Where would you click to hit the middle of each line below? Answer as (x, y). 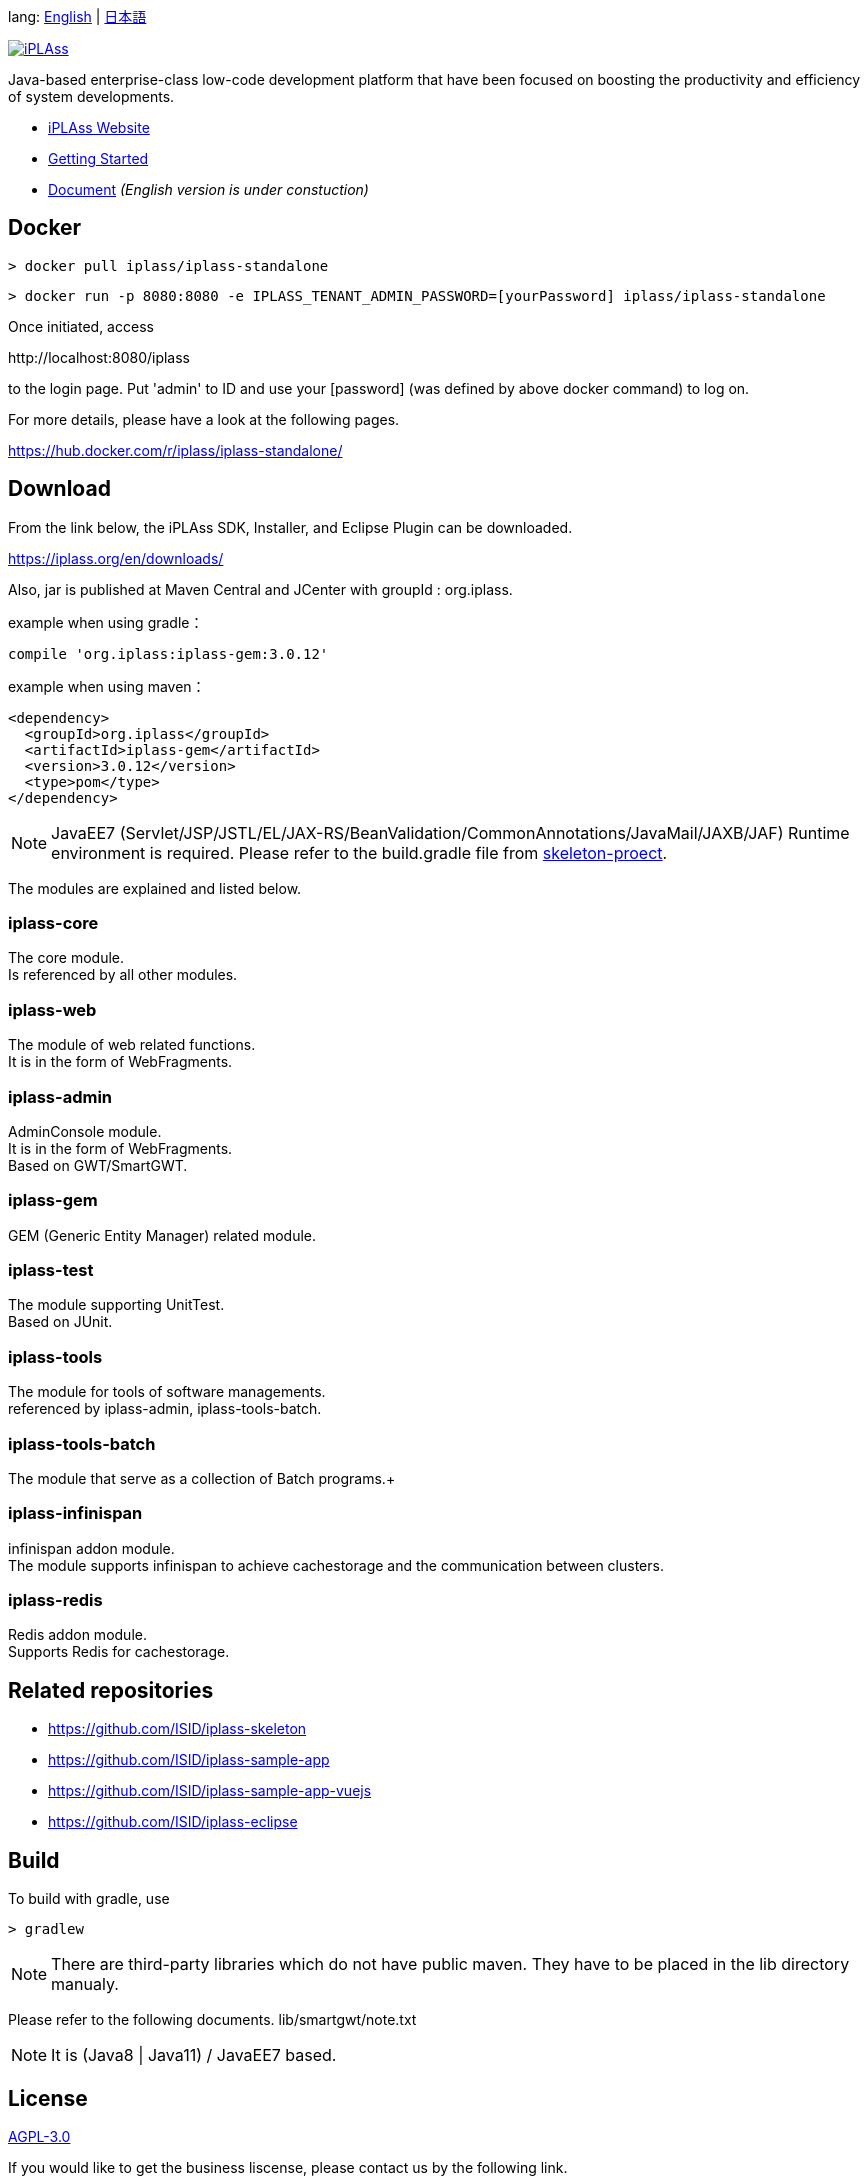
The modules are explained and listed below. (155, 888)
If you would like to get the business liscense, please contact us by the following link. (288, 2167)
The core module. (66, 958)
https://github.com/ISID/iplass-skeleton (177, 1729)
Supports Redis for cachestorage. (119, 1652)
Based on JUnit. (60, 1322)
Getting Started (98, 158)
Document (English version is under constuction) (208, 189)
